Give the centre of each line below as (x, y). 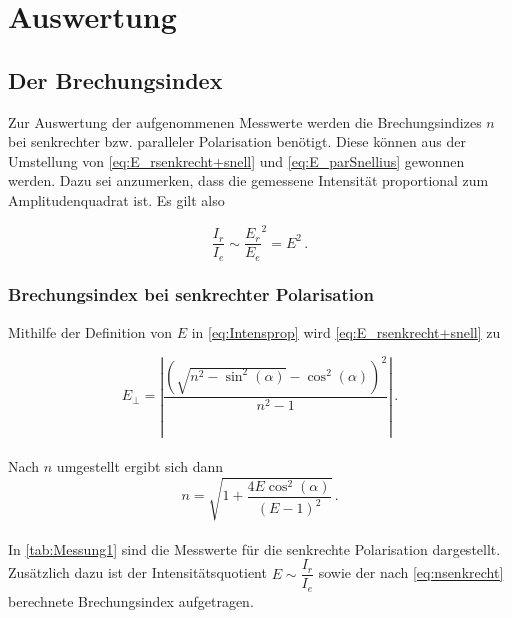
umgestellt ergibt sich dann (140, 466)
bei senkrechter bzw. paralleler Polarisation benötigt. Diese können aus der (237, 141)
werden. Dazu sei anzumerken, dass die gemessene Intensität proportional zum (248, 180)
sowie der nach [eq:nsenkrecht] (411, 572)
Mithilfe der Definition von (90, 331)
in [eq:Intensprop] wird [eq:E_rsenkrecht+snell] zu (346, 331)
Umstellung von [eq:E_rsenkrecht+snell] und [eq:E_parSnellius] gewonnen (236, 160)
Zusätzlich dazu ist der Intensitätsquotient (137, 572)
